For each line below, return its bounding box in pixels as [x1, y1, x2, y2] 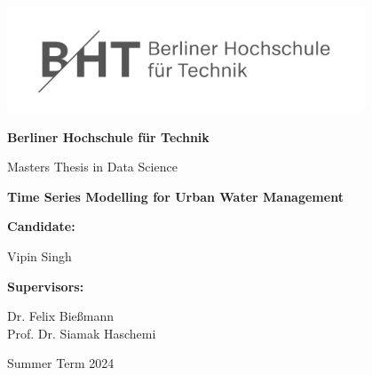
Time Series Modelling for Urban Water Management [7, 187, 344, 205]
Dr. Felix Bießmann [7, 307, 115, 325]
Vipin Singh [7, 247, 72, 266]
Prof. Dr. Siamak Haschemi [7, 323, 156, 342]
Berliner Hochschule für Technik [7, 127, 210, 146]
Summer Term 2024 [7, 354, 115, 372]
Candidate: [7, 217, 75, 235]
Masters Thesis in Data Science [7, 157, 178, 176]
